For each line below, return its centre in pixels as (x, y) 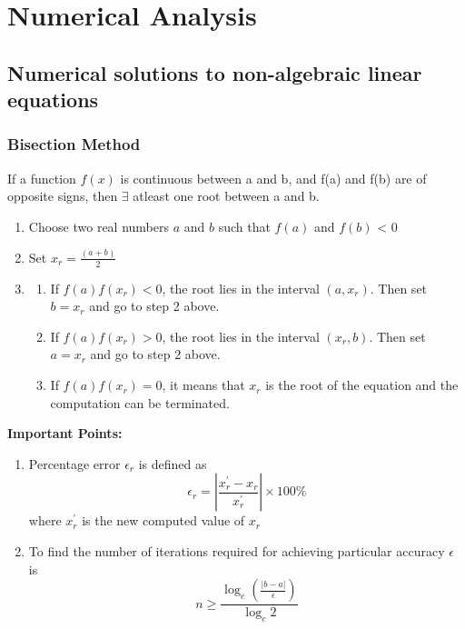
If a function (42, 178)
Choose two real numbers (99, 226)
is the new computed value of (163, 520)
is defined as (173, 463)
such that (244, 226)
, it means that (203, 385)
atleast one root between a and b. (226, 196)
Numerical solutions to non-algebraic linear (215, 72)
